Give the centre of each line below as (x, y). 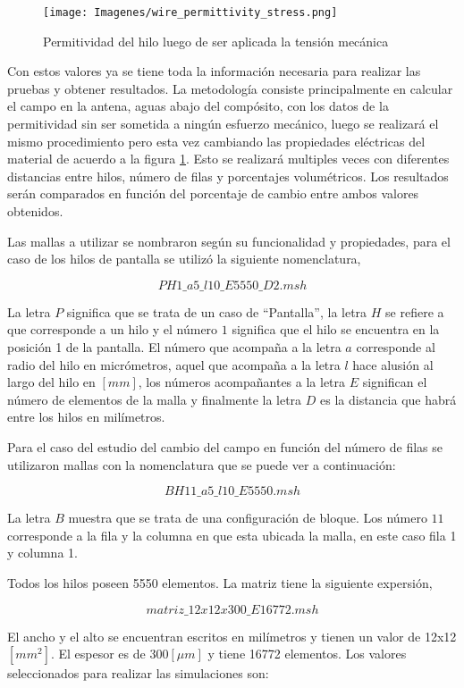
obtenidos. (35, 211)
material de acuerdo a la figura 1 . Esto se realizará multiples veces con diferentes (228, 159)
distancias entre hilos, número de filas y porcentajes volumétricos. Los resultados (228, 176)
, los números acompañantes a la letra (242, 382)
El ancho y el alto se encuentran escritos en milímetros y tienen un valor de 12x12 (232, 636)
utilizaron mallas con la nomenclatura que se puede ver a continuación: (202, 464)
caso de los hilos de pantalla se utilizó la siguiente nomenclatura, (184, 259)
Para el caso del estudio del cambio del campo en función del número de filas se (225, 446)
